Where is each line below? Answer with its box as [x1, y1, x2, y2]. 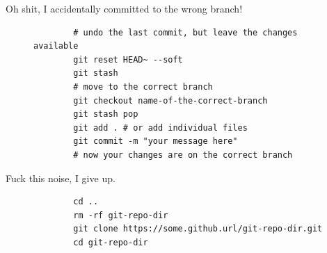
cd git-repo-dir [73, 237, 148, 247]
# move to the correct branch [73, 81, 213, 92]
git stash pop [73, 109, 138, 120]
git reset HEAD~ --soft [73, 54, 183, 65]
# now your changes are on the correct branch [73, 149, 293, 160]
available [33, 41, 79, 51]
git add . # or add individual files [73, 122, 248, 133]
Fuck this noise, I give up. [6, 170, 115, 185]
